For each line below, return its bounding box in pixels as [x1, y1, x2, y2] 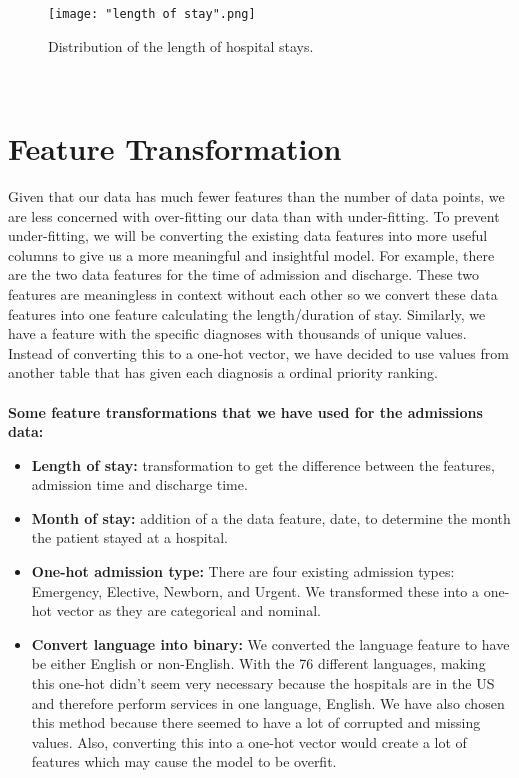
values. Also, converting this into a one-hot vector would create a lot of [31, 731, 467, 752]
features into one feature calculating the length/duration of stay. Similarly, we [8, 303, 486, 324]
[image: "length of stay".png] [48, 7, 256, 21]
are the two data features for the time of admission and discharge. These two [8, 264, 480, 285]
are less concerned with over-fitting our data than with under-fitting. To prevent [8, 205, 500, 226]
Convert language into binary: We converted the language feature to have [31, 633, 510, 654]
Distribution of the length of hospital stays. [48, 35, 314, 56]
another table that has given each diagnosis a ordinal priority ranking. [8, 362, 438, 383]
